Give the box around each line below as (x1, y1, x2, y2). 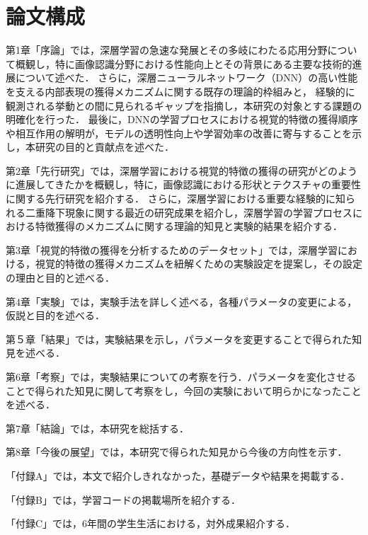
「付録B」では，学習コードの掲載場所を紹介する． (6, 492, 241, 507)
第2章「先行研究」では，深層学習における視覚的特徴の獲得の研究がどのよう (6, 163, 357, 178)
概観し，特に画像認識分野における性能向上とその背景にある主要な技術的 (15, 56, 352, 71)
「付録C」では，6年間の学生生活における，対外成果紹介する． (6, 516, 296, 531)
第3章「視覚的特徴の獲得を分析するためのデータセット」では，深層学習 (6, 242, 338, 257)
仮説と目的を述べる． (6, 308, 105, 323)
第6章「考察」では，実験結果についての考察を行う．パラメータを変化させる (6, 369, 357, 384)
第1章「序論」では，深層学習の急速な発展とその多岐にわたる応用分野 (6, 42, 328, 57)
